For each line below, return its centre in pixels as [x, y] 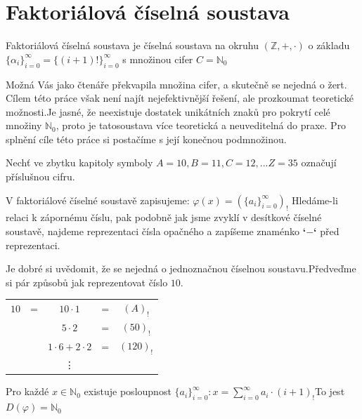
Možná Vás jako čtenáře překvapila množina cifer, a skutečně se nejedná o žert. [176, 84]
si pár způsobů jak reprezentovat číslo [87, 282]
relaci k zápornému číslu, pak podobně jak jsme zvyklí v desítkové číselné [164, 217]
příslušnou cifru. [40, 177]
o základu [329, 45]
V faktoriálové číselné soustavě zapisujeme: [98, 200]
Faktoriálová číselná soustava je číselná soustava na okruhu [132, 45]
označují [319, 162]
